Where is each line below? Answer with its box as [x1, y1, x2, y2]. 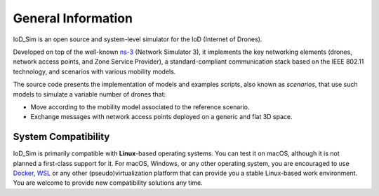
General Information [13, 10, 133, 26]
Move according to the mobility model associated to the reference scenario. [30, 102, 250, 111]
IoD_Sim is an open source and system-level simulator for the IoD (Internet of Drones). [13, 35, 262, 43]
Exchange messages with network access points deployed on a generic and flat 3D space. [30, 113, 293, 121]
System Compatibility [13, 131, 110, 143]
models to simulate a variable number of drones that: [13, 90, 166, 98]
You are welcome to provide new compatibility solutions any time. [13, 178, 203, 187]
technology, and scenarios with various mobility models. [13, 67, 176, 76]
